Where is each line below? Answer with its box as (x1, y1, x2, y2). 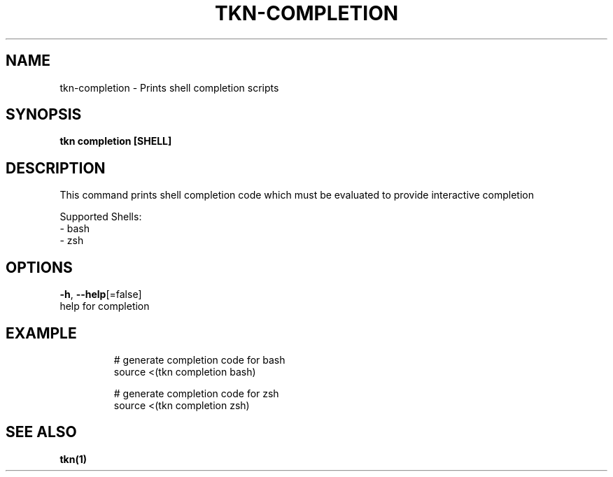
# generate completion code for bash (113, 353, 286, 366)
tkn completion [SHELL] (59, 135, 172, 148)
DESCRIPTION (6, 159, 106, 177)
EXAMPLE (6, 324, 77, 342)
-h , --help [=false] (59, 288, 142, 301)
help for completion (59, 300, 150, 313)
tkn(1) (59, 453, 87, 465)
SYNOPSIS (6, 106, 82, 124)
